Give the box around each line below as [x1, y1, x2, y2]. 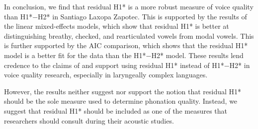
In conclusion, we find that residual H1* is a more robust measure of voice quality [4, 1, 254, 11]
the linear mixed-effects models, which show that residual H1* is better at [4, 21, 229, 31]
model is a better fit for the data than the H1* [4, 50, 146, 60]
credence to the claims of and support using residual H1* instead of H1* [4, 60, 224, 70]
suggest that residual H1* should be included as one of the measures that [4, 105, 227, 116]
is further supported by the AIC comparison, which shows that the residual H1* [4, 40, 248, 51]
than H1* [4, 11, 33, 21]
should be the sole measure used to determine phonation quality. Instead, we [4, 96, 238, 106]
